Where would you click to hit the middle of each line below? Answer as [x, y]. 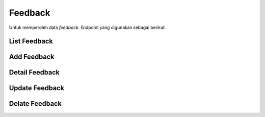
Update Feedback [37, 88]
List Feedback [31, 41]
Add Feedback [32, 57]
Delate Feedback [35, 104]
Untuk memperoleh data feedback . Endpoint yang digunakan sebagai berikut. [88, 27]
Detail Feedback [34, 73]
